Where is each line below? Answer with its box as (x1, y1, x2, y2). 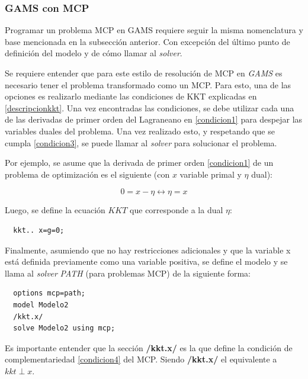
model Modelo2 (13, 300, 69, 309)
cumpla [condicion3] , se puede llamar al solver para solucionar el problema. (5, 136, 277, 149)
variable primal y (179, 168, 242, 180)
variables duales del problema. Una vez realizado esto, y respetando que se (5, 124, 275, 137)
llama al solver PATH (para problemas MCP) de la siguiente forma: (5, 266, 251, 279)
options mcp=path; (13, 289, 86, 298)
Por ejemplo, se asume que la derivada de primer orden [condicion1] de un (5, 156, 274, 169)
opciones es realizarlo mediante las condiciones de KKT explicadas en (5, 90, 257, 102)
